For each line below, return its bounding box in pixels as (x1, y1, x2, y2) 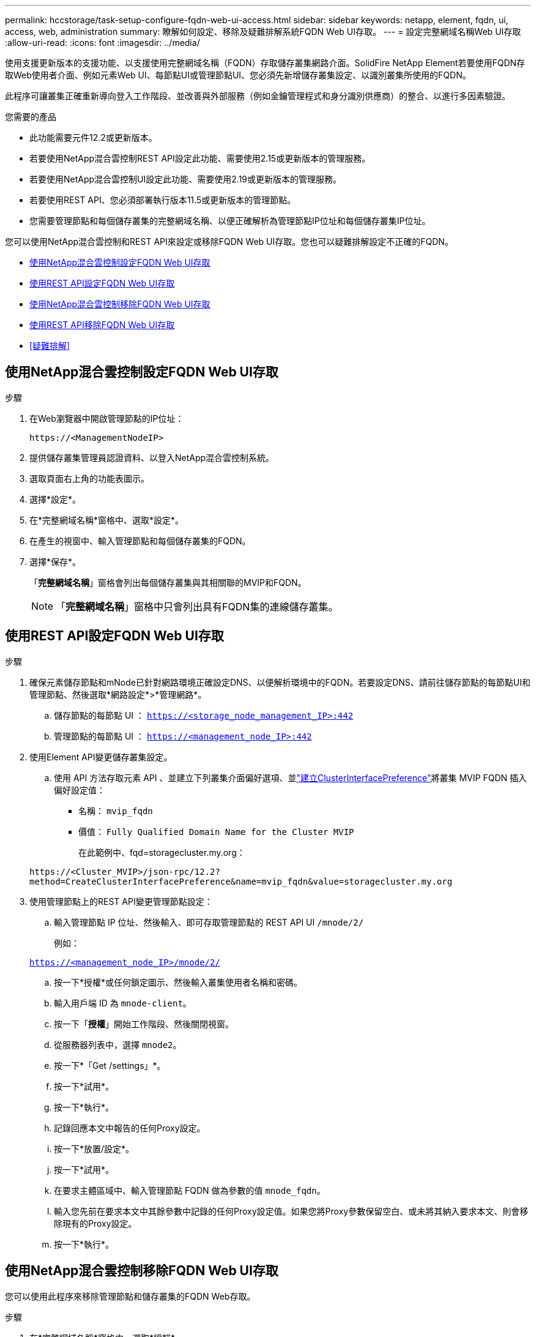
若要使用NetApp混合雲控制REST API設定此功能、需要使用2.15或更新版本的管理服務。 (29, 153, 371, 163)
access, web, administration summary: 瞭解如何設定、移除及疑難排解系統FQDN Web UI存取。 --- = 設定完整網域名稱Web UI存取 (5, 26, 521, 37)
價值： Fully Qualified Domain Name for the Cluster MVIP (78, 826, 354, 837)
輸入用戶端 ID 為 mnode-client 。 (54, 997, 192, 1008)
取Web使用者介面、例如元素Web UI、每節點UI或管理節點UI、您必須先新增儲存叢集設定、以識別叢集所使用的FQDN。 (5, 70, 471, 80)
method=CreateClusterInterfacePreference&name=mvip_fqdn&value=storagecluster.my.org (29, 876, 453, 886)
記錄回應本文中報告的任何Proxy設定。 (54, 1122, 206, 1133)
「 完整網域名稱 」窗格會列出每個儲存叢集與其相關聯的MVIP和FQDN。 (29, 577, 307, 588)
